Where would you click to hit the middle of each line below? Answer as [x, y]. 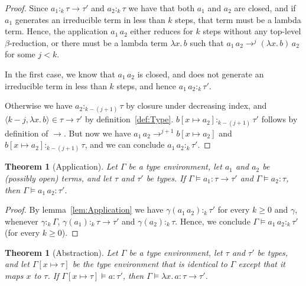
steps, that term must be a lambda [238, 19]
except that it [262, 264]
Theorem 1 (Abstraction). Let [61, 252]
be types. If [166, 178]
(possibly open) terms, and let [58, 178]
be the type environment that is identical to [150, 264]
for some [20, 54]
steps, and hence [147, 85]
